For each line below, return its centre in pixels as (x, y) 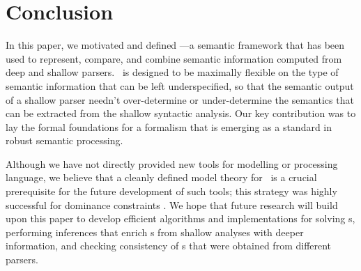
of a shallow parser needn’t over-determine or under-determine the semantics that (180, 99)
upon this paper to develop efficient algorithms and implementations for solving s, (180, 218)
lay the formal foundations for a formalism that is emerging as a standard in (169, 126)
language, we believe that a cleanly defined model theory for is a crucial (161, 177)
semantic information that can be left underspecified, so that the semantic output (180, 85)
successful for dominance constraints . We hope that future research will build (172, 204)
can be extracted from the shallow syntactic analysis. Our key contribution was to (181, 113)
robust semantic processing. (64, 140)
